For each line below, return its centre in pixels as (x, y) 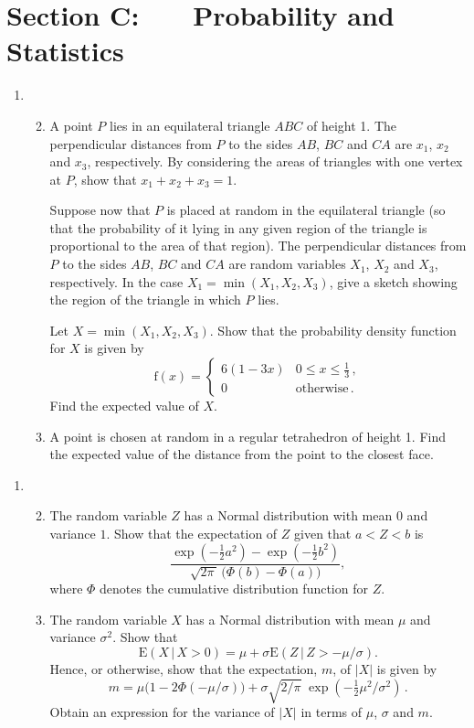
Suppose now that (100, 210)
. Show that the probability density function (333, 330)
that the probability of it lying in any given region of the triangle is (238, 227)
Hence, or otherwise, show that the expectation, (184, 669)
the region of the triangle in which (145, 300)
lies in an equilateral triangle (190, 125)
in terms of (332, 712)
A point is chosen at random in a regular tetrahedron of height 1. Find (248, 436)
